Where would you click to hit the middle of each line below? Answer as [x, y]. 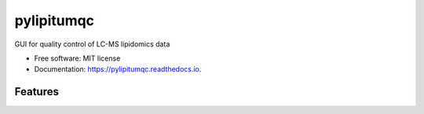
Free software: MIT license [77, 58]
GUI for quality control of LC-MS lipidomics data [92, 44]
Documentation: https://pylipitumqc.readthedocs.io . [118, 69]
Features [37, 92]
